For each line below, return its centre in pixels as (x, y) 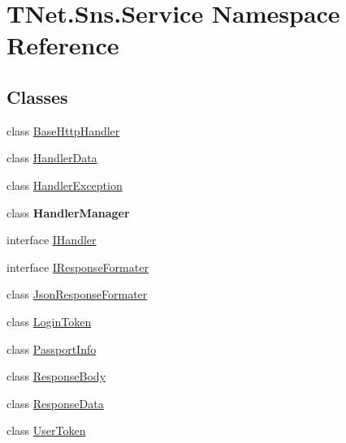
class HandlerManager (68, 212)
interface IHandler (52, 240)
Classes (37, 96)
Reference (63, 45)
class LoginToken (49, 321)
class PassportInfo (52, 348)
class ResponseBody (56, 376)
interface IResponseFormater (78, 267)
